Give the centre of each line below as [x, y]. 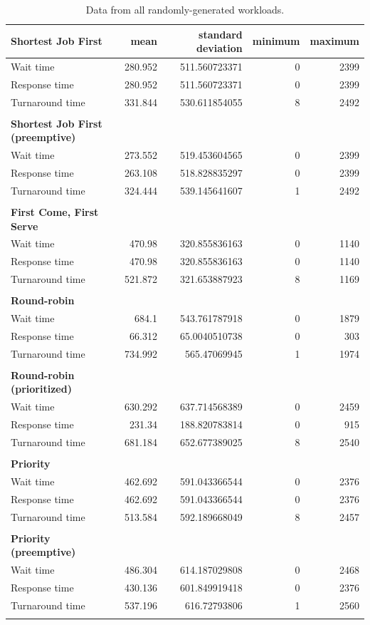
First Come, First [55, 212]
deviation [219, 48]
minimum [276, 41]
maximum [334, 41]
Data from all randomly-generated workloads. [185, 9]
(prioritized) [41, 389]
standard [221, 34]
